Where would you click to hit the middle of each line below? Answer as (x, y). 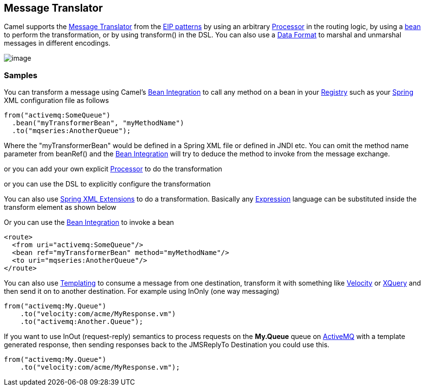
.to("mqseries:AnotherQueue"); (71, 131)
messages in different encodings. (57, 43)
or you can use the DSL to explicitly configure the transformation (107, 184)
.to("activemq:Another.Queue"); (82, 322)
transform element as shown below (60, 207)
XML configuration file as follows (57, 101)
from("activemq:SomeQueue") (57, 115)
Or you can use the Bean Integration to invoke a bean (89, 222)
